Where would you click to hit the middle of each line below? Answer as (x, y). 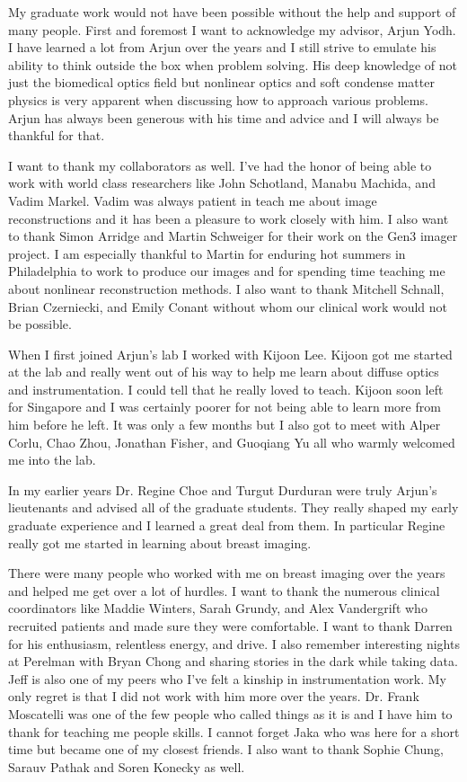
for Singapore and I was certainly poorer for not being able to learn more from (225, 407)
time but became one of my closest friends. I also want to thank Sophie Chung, (226, 749)
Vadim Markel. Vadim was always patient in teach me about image (193, 200)
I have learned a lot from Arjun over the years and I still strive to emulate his (222, 47)
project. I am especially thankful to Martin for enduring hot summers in (207, 253)
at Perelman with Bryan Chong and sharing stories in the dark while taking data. (233, 661)
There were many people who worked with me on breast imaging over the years (227, 573)
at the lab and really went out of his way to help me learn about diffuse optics (224, 372)
